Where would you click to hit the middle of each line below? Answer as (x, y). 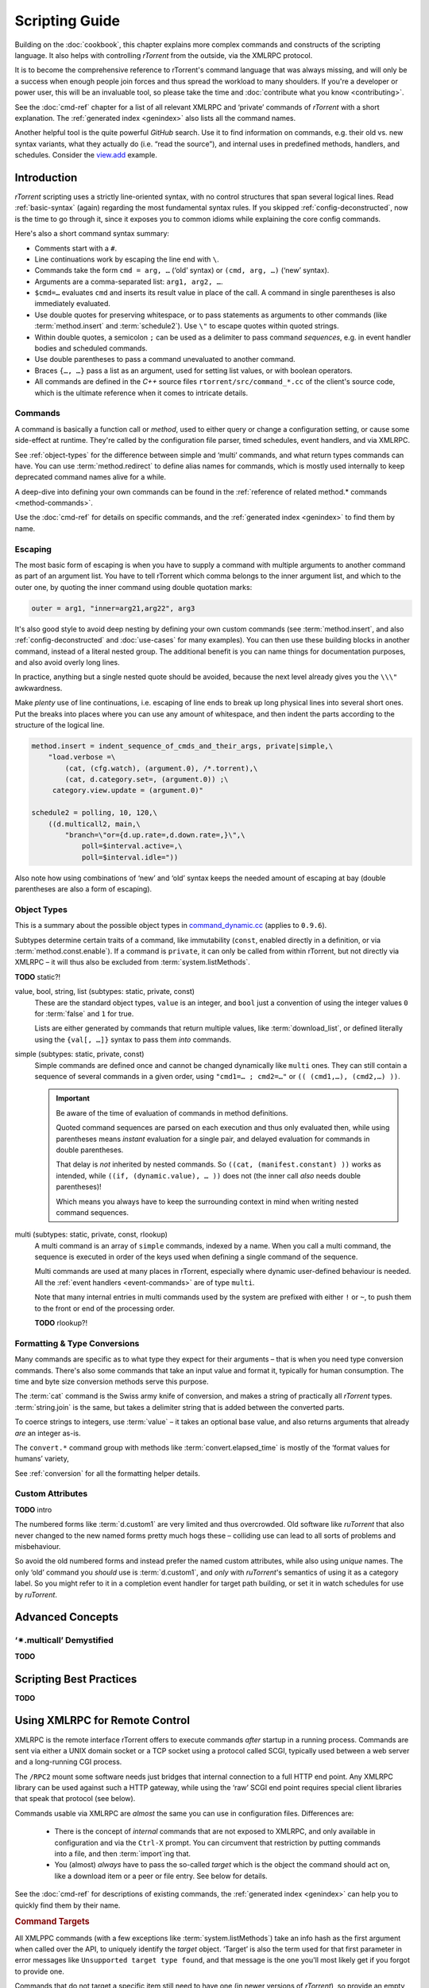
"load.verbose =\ (82, 757)
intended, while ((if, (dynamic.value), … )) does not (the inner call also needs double (209, 1175)
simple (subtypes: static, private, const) (79, 1054)
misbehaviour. (38, 1546)
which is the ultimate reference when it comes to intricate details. (141, 393)
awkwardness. (39, 688)
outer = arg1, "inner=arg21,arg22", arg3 (113, 608)
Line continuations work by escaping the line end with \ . (127, 259)
